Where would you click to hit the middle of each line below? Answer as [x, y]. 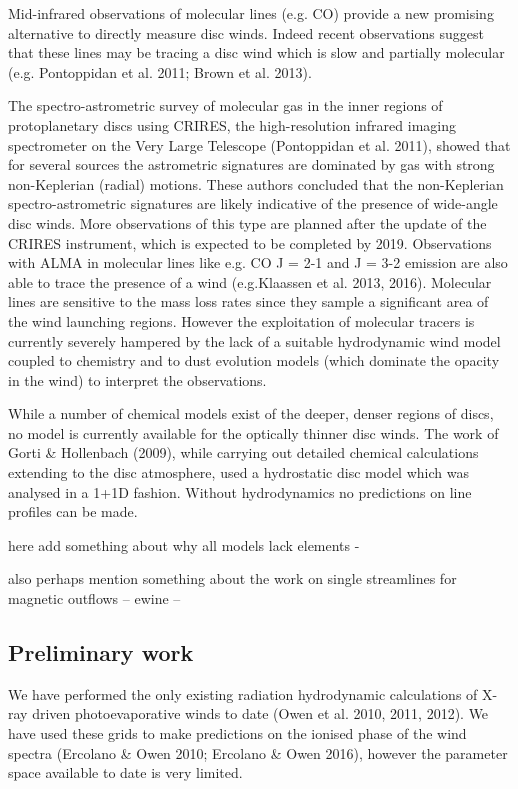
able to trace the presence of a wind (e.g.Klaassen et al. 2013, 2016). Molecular [250, 281]
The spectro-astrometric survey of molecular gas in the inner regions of [225, 105]
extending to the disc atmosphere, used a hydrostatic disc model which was [238, 472]
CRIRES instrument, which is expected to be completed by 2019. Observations [250, 242]
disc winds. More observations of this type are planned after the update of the [247, 222]
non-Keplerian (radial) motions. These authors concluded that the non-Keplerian [256, 183]
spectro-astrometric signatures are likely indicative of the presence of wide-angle [253, 203]
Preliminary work [101, 652]
